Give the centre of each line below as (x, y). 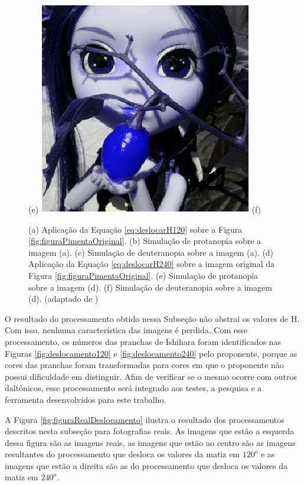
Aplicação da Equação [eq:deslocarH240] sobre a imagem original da (151, 264)
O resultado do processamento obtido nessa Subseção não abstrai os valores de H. (152, 318)
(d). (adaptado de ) (63, 299)
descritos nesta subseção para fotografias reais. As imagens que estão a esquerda (150, 431)
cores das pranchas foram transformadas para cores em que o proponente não (144, 365)
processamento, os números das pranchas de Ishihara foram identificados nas (143, 341)
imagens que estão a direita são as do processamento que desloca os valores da (146, 465)
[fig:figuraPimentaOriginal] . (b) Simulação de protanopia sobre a (145, 241)
